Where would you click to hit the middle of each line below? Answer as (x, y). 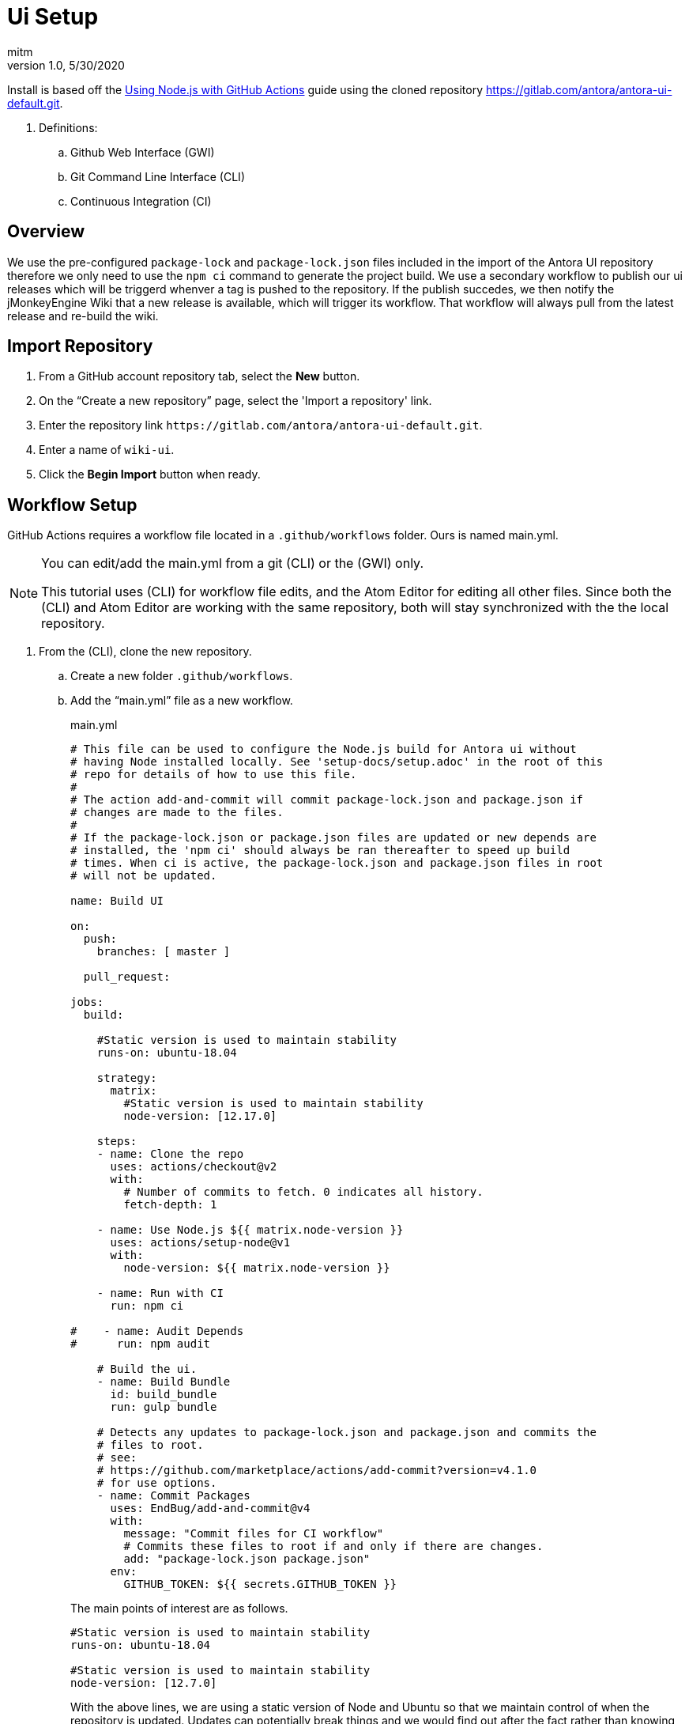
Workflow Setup (72, 505)
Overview (46, 232)
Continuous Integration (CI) (141, 201)
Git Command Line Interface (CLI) (158, 176)
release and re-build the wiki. (83, 316)
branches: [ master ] (164, 952)
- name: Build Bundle (164, 1382)
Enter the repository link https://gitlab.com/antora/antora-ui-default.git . (261, 425)
